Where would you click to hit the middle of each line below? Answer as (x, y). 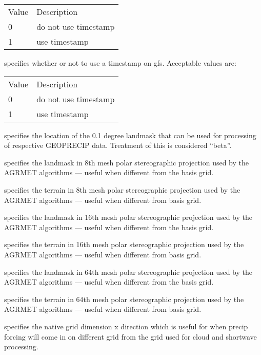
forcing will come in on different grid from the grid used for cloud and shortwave (130, 336)
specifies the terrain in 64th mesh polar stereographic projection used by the (124, 299)
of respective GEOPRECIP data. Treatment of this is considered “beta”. (118, 145)
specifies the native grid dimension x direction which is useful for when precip (126, 326)
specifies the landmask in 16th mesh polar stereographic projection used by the (128, 217)
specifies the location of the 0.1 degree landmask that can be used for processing (130, 135)
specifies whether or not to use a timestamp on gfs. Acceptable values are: (120, 63)
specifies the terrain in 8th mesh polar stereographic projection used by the (122, 189)
